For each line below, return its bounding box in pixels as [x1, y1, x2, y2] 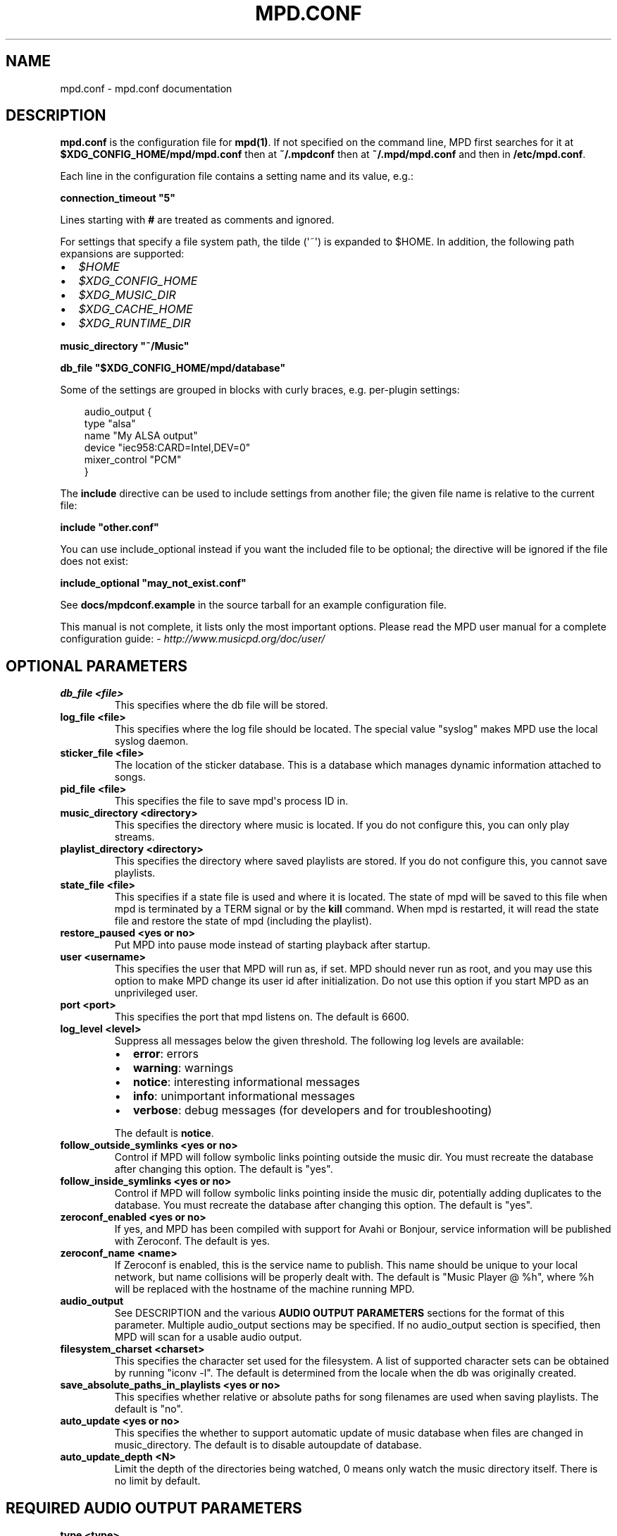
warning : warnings [132, 1061, 234, 1075]
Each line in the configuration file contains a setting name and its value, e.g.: [60, 170, 413, 183]
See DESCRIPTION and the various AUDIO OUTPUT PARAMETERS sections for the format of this [114, 1307, 565, 1319]
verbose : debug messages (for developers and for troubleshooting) [132, 1103, 492, 1118]
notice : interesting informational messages [132, 1075, 361, 1090]
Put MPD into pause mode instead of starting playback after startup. [114, 939, 431, 951]
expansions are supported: [60, 248, 185, 260]
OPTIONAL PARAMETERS [6, 657, 188, 675]
